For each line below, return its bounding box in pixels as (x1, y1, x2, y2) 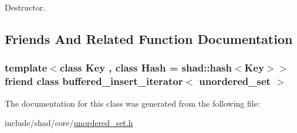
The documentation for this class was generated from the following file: (5, 97, 260, 109)
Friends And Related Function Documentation (5, 29, 293, 47)
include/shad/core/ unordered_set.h (5, 117, 133, 129)
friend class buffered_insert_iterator (5, 74, 183, 88)
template (5, 60, 48, 75)
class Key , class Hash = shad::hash (59, 60, 232, 75)
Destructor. (5, 1, 46, 13)
